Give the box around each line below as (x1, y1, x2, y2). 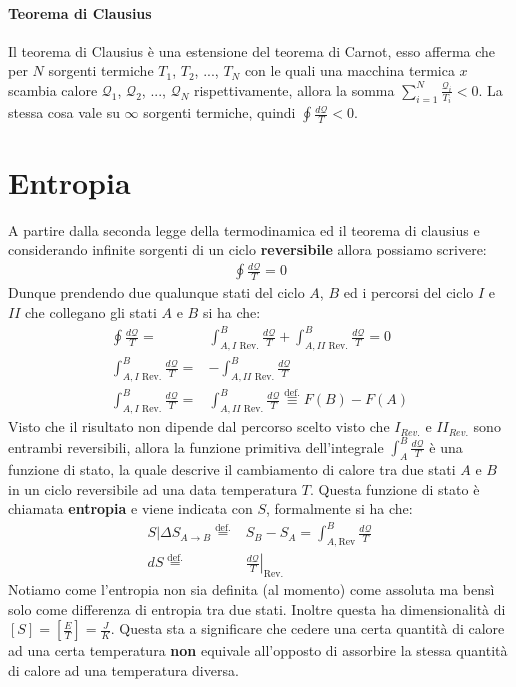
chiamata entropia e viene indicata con (8, 498, 253, 519)
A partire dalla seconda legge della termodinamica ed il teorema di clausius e (8, 219, 480, 240)
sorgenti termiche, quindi (143, 102, 296, 123)
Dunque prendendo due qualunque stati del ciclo (8, 282, 305, 303)
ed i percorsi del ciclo (343, 282, 474, 303)
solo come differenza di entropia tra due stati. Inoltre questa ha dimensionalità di (8, 598, 506, 619)
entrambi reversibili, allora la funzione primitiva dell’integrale (8, 436, 384, 457)
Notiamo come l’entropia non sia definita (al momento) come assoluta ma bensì (8, 579, 495, 600)
